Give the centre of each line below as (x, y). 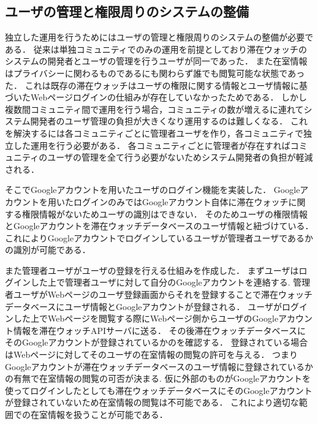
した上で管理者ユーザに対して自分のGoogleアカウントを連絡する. (160, 282)
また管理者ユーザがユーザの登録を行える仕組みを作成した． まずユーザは (152, 270)
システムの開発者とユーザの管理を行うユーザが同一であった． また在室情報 (156, 61)
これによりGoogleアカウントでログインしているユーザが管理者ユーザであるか (159, 237)
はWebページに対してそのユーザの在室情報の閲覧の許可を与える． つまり (152, 354)
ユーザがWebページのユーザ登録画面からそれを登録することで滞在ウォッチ (163, 294)
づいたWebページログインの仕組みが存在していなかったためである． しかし (156, 97)
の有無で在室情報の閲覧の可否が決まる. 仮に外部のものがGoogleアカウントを (158, 378)
